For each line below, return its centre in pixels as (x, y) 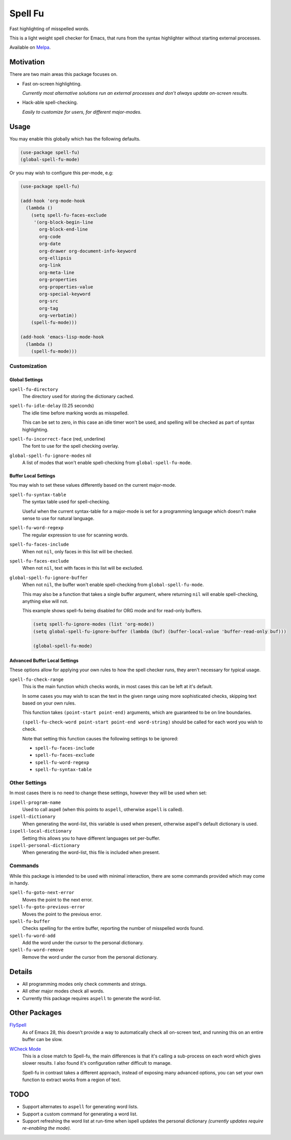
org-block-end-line (63, 230)
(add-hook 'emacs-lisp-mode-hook (62, 337)
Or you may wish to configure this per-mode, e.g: (61, 173)
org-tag (49, 308)
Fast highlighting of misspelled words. (49, 29)
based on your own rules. (49, 703)
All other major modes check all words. (63, 991)
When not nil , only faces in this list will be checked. (77, 551)
